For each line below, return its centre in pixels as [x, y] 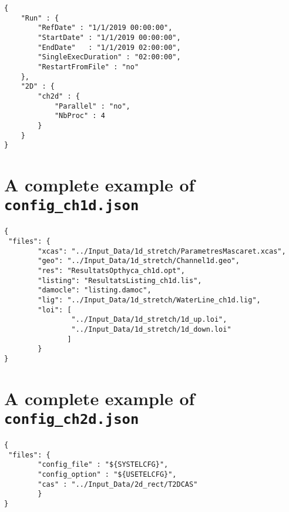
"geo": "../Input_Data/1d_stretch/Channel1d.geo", [139, 261]
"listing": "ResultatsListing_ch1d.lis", [120, 280]
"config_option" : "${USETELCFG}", [107, 474]
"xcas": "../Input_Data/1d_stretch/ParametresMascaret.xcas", [162, 251]
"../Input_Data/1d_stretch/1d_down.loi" [151, 329]
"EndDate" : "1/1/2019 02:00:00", [109, 47]
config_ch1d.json [72, 206]
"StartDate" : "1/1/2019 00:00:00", [109, 37]
